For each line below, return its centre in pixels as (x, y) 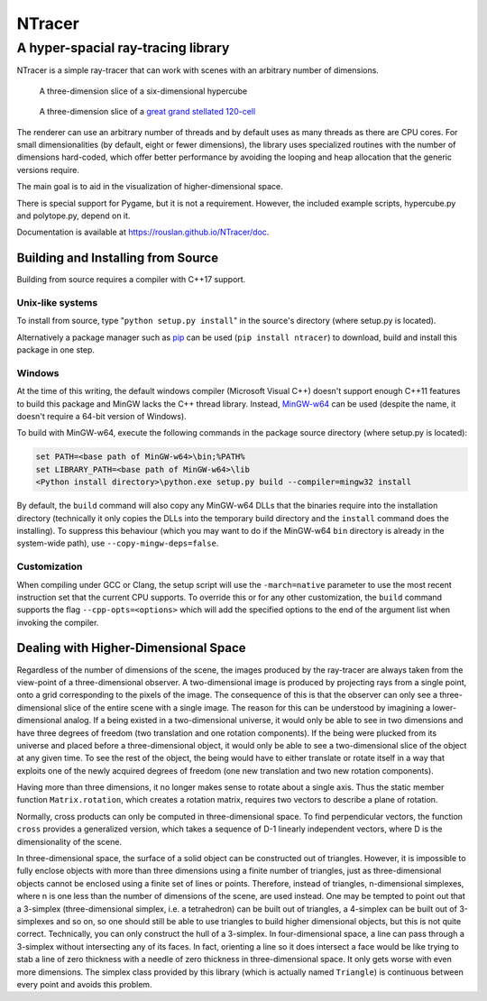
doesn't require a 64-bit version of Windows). (101, 417)
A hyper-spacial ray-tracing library (123, 48)
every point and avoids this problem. (84, 984)
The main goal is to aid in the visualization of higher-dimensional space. (150, 187)
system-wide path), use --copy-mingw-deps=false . (118, 543)
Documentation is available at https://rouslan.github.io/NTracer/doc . (143, 232)
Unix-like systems (57, 302)
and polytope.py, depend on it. (74, 216)
